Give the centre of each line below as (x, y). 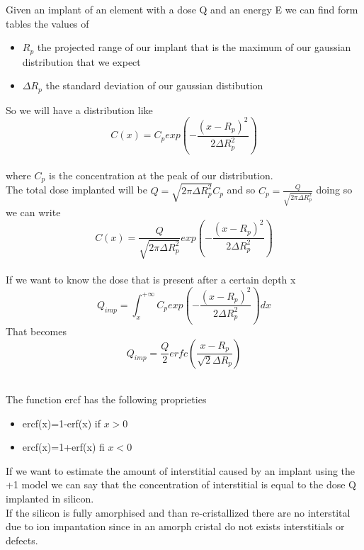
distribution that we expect (81, 61)
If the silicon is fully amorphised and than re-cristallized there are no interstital (178, 512)
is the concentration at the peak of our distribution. (161, 175)
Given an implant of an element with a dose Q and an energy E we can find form (182, 9)
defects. (22, 540)
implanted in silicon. (50, 499)
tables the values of (47, 23)
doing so (334, 190)
